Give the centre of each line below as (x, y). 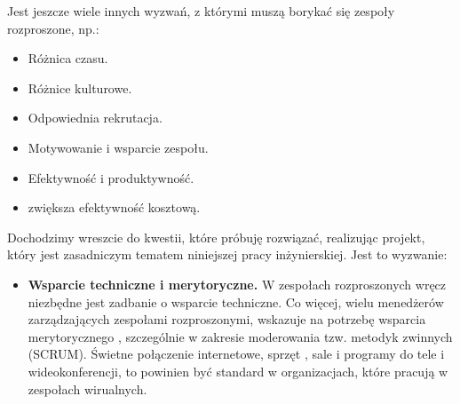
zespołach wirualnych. (87, 388)
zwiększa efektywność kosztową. (114, 207)
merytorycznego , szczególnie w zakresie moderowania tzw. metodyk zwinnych (240, 336)
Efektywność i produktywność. (111, 177)
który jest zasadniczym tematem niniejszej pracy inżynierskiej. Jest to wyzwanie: (227, 254)
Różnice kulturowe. (80, 87)
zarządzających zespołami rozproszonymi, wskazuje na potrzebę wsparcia (227, 319)
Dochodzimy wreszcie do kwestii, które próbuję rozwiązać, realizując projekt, (216, 237)
